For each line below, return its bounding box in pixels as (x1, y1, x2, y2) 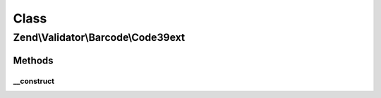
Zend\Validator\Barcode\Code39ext (13, 31, 186, 44)
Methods (13, 54, 54, 66)
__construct (13, 76, 55, 86)
